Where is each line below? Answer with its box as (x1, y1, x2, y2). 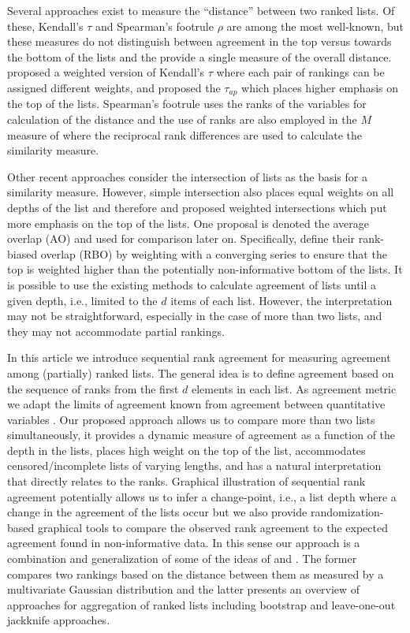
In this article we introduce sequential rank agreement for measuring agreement (7, 349, 391, 366)
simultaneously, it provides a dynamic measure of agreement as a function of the (7, 426, 396, 443)
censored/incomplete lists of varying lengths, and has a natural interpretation (7, 457, 382, 474)
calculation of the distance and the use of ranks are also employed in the (7, 111, 357, 128)
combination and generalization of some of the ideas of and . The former (7, 550, 357, 567)
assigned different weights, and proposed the (7, 79, 221, 95)
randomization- (310, 504, 384, 520)
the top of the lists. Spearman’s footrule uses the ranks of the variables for (7, 95, 367, 112)
